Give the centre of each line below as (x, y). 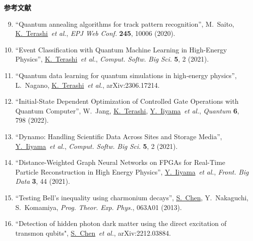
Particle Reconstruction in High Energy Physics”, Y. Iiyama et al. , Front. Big (132, 171)
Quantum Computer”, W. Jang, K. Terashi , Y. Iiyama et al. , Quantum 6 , (127, 110)
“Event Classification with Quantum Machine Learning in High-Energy (121, 49)
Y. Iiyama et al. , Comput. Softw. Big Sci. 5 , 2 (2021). (96, 146)
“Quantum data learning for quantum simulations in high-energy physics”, (126, 75)
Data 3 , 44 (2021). (43, 181)
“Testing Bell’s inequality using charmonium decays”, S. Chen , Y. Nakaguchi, (132, 197)
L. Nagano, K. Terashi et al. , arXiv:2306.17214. (87, 85)
